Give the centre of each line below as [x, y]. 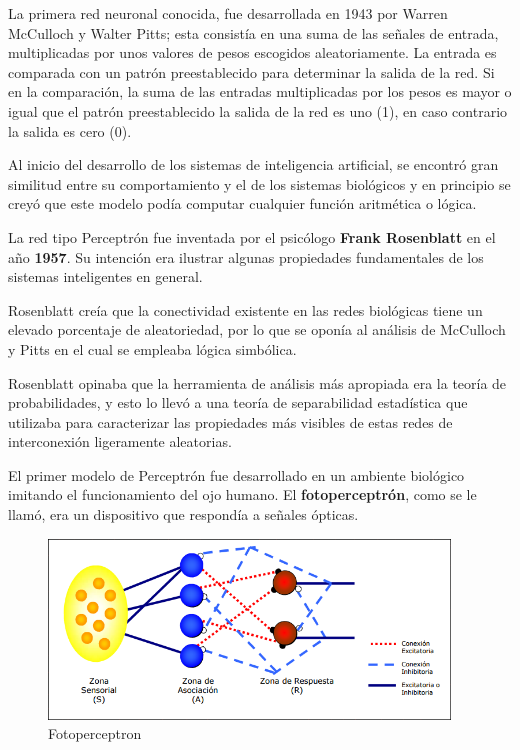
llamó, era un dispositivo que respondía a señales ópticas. [183, 514]
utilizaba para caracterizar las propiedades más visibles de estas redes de [230, 421]
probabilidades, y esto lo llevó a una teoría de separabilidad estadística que [238, 402]
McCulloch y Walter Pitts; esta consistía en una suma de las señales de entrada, [253, 32]
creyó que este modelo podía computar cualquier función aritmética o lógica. [242, 203]
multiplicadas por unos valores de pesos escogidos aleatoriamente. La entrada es [252, 52]
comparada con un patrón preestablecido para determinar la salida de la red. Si [251, 71]
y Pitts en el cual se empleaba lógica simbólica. [152, 348]
